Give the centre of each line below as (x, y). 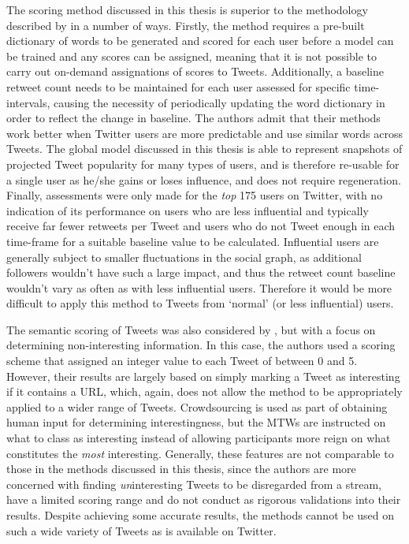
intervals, (28, 102)
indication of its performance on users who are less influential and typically (188, 210)
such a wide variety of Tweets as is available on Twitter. (141, 530)
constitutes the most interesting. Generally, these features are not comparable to (200, 453)
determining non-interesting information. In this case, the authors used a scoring (201, 345)
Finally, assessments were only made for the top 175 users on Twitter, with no (195, 195)
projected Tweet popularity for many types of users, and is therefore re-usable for (203, 164)
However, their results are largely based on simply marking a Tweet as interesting (203, 376)
